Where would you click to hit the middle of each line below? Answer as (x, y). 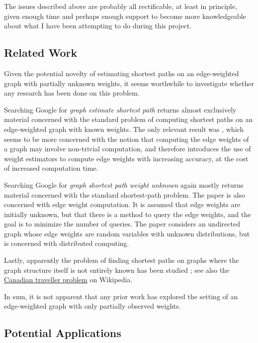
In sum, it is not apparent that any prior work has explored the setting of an (121, 296)
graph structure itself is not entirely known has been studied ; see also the (117, 270)
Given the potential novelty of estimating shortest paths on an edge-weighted (122, 73)
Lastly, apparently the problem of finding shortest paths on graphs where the (122, 260)
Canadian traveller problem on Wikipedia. (68, 280)
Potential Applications (63, 333)
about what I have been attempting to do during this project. (98, 26)
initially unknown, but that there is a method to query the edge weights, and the (128, 214)
